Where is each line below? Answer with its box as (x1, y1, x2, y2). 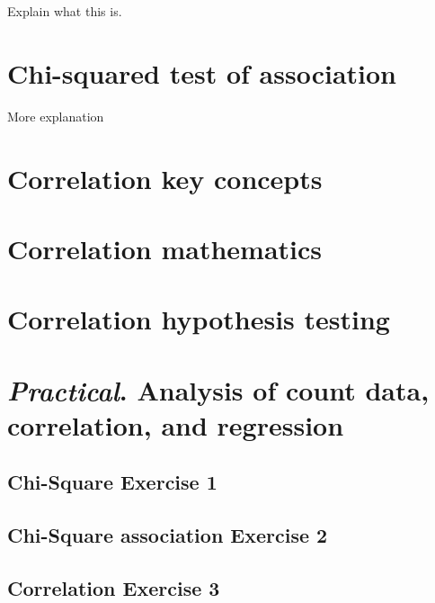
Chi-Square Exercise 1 (7, 468, 217, 496)
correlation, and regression (7, 406, 344, 443)
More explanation (7, 106, 104, 125)
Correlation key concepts (7, 159, 323, 196)
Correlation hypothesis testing (7, 301, 390, 337)
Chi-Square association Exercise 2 (7, 521, 328, 549)
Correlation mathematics (7, 229, 323, 266)
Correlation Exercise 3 (7, 573, 220, 601)
